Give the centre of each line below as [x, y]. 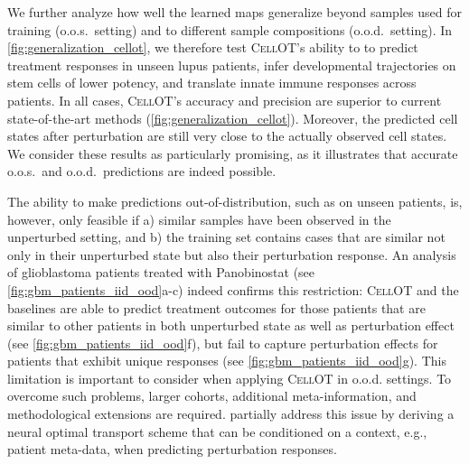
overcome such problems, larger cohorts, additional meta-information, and [212, 396]
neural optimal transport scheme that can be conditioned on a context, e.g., [217, 431]
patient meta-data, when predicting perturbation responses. [172, 449]
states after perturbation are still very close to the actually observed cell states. [227, 136]
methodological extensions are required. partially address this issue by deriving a [231, 414]
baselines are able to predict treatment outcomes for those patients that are [216, 307]
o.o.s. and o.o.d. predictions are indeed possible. [142, 171]
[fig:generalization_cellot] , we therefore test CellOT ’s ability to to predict [213, 47]
